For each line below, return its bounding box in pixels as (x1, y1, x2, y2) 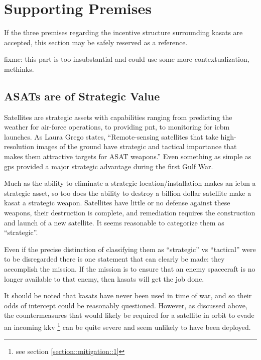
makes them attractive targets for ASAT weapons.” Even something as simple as (4, 151, 251, 162)
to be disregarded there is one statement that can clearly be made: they (4, 254, 225, 264)
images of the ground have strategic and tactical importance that (36, 141, 237, 152)
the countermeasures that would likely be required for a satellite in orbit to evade (4, 310, 254, 320)
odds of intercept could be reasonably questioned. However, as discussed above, (4, 300, 247, 310)
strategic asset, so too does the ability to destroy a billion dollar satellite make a (4, 187, 251, 198)
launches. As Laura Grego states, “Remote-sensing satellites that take (4, 131, 218, 142)
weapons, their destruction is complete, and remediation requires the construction (4, 207, 255, 218)
